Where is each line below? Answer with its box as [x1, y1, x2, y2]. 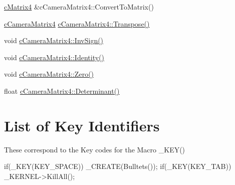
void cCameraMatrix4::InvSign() [4, 35, 104, 46]
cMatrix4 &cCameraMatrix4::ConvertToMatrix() [4, 2, 154, 12]
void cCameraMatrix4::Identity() [4, 52, 104, 62]
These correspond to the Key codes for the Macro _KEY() [4, 144, 185, 154]
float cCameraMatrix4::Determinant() [4, 85, 120, 96]
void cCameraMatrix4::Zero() [4, 69, 94, 79]
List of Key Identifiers [4, 115, 160, 135]
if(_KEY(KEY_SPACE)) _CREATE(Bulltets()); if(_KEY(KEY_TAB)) [4, 161, 231, 171]
